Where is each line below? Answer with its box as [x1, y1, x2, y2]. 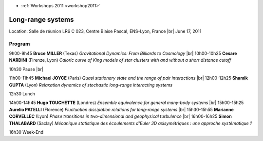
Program [9, 40, 30, 47]
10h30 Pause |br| [9, 66, 44, 72]
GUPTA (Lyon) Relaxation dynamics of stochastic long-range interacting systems [9, 82, 173, 88]
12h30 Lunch [9, 91, 35, 97]
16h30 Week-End [9, 129, 44, 135]
